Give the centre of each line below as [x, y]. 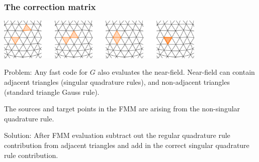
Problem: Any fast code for [46, 72]
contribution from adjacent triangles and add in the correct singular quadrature [127, 145]
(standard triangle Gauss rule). [52, 92]
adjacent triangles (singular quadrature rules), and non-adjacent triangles [117, 82]
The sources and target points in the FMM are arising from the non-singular [122, 109]
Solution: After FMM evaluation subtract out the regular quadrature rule [117, 135]
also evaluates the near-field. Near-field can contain [176, 72]
